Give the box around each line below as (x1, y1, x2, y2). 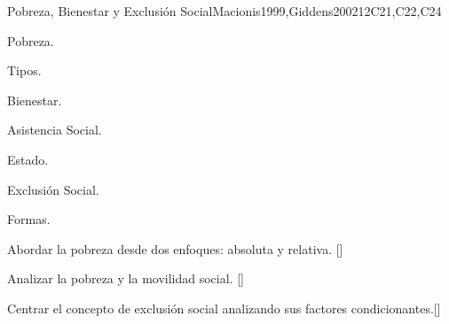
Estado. (7, 150, 49, 168)
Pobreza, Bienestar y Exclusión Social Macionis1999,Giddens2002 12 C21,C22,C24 (7, 2, 442, 19)
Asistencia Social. (7, 120, 102, 139)
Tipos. (7, 61, 42, 80)
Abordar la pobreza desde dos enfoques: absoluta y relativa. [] (7, 239, 343, 258)
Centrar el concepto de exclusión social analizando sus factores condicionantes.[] (7, 298, 441, 317)
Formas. (7, 210, 51, 228)
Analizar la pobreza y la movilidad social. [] (7, 269, 244, 288)
